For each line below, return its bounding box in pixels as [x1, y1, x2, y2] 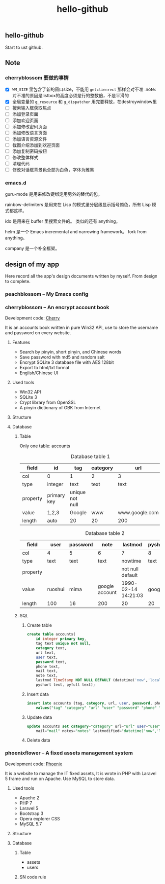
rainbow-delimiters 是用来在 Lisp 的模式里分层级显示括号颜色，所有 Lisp [5, 202, 151, 208]
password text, [36, 659, 67, 664]
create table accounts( [27, 632, 76, 637]
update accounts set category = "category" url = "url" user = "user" [27, 724, 162, 729]
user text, [36, 655, 58, 660]
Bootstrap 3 [19, 810, 44, 816]
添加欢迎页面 [12, 117, 38, 123]
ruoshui [47, 586, 65, 593]
